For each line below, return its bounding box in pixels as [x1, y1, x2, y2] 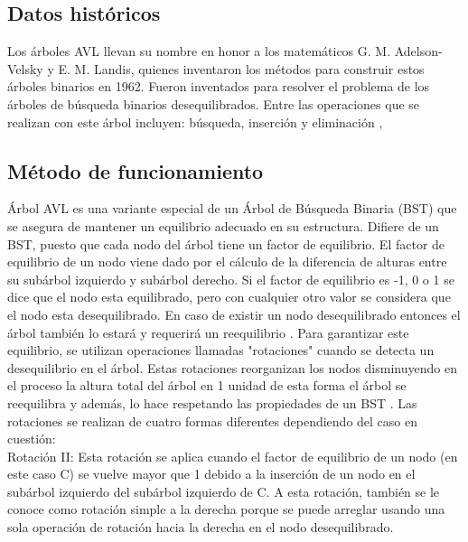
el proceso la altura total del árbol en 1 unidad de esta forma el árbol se [7, 376, 407, 395]
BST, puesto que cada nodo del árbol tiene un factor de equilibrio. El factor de [7, 234, 445, 253]
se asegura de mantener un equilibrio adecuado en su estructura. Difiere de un [7, 216, 439, 235]
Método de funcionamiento [7, 156, 264, 184]
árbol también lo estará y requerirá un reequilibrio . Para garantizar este [7, 322, 409, 341]
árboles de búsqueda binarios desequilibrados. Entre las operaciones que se [7, 94, 420, 113]
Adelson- [394, 42, 443, 61]
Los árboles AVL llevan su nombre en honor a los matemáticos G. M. [7, 42, 391, 61]
